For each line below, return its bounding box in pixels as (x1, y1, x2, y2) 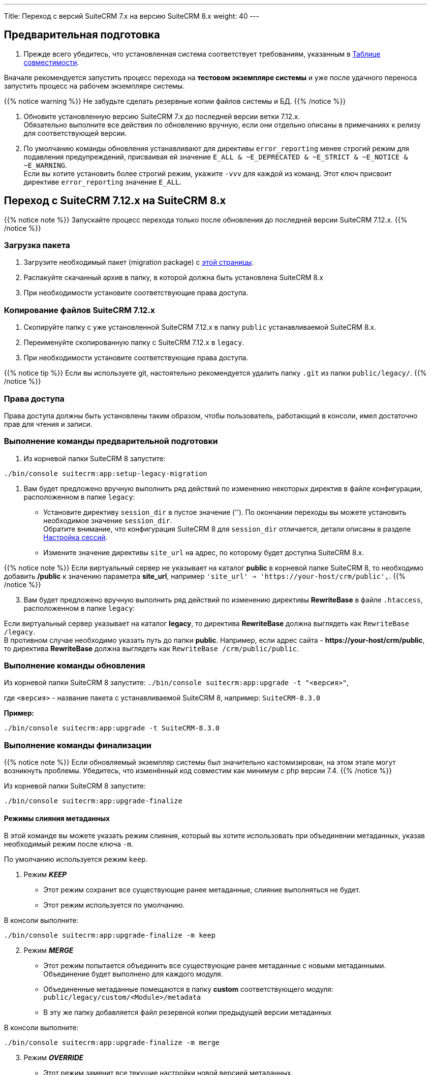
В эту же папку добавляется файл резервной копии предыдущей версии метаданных (43, 1008, 332, 1017)
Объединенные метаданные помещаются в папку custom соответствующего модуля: (43, 985, 334, 994)
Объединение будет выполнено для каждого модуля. (43, 970, 223, 979)
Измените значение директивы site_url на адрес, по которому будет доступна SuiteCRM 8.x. (43, 548, 364, 557)
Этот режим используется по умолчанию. (43, 901, 185, 910)
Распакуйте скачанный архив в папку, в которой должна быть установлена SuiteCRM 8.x (24, 273, 323, 282)
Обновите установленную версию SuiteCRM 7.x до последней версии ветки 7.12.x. (24, 112, 300, 121)
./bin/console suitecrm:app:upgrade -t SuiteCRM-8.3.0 (4, 724, 220, 732)
